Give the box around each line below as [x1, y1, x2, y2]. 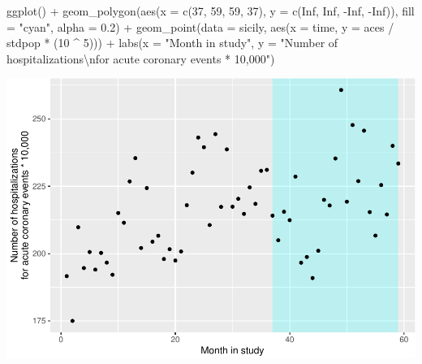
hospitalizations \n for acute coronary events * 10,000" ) [6, 50, 275, 67]
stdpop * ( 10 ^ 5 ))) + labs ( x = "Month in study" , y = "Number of [6, 34, 338, 51]
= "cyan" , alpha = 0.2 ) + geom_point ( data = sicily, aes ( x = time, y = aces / [6, 18, 394, 35]
